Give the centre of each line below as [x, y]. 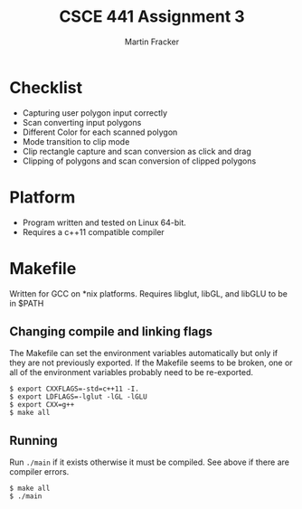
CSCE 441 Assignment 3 [152, 17]
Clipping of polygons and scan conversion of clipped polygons [139, 161]
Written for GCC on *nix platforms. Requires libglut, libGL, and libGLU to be [148, 293]
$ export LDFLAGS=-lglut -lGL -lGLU [78, 397]
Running [34, 440]
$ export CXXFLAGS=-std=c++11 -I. [75, 389]
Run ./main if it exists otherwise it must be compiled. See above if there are [149, 462]
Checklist [46, 87]
